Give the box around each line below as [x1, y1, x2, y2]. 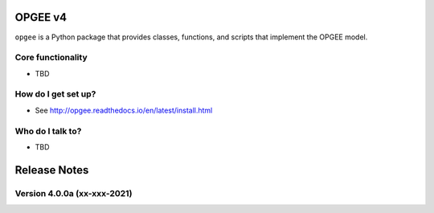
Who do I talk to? [14, 125, 82, 137]
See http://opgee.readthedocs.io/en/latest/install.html [35, 105, 213, 115]
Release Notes [14, 163, 89, 177]
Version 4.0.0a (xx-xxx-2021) [14, 187, 133, 199]
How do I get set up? [14, 88, 96, 100]
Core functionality [14, 52, 88, 63]
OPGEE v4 [14, 10, 68, 24]
